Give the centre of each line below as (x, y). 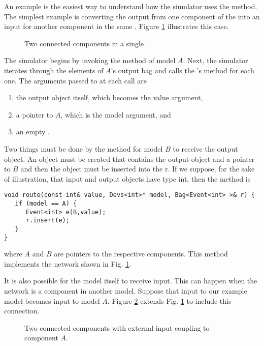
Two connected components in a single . (86, 43)
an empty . (33, 132)
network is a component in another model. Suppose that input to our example (126, 291)
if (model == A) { (46, 203)
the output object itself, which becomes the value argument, (109, 97)
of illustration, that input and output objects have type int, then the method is (127, 178)
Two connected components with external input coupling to (117, 327)
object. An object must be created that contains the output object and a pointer (129, 158)
